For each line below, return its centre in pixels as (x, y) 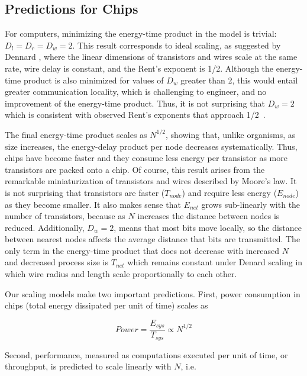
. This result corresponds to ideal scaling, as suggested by (177, 45)
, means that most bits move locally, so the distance (208, 227)
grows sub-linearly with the (251, 204)
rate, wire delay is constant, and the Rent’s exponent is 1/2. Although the (139, 68)
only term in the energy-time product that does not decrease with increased (142, 250)
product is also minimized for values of (93, 80)
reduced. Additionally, (45, 227)
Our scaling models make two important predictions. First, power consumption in (153, 293)
